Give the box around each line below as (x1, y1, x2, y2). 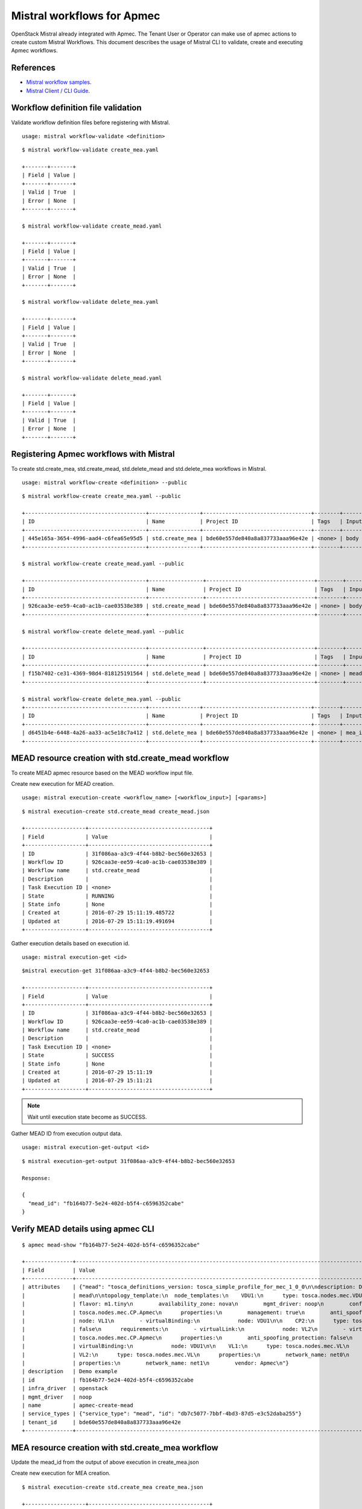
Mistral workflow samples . (26, 78, 92, 86)
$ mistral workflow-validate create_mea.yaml (22, 147, 159, 153)
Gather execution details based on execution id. (11, 939, 130, 947)
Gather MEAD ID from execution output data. (11, 1129, 122, 1137)
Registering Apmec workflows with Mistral (11, 449, 175, 459)
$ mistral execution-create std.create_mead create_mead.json (22, 808, 210, 815)
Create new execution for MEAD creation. (11, 780, 115, 787)
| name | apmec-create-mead (22, 1402, 134, 1409)
